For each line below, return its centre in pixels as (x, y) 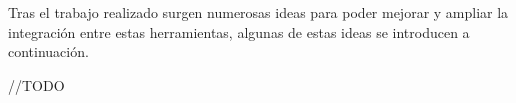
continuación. (48, 51)
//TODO (36, 84)
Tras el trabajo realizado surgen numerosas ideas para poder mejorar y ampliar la (258, 12)
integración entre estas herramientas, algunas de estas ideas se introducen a (239, 31)
